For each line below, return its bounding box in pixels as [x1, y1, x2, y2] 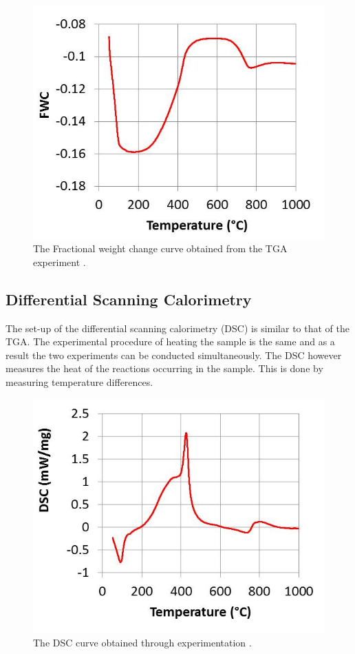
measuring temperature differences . [6, 374, 153, 389]
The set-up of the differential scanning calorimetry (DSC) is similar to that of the [6, 320, 349, 335]
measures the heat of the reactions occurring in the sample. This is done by [6, 361, 323, 376]
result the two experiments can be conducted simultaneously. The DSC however [6, 347, 342, 362]
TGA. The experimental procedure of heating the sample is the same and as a [6, 334, 335, 349]
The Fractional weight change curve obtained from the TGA [33, 241, 288, 256]
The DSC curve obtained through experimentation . [33, 635, 252, 649]
